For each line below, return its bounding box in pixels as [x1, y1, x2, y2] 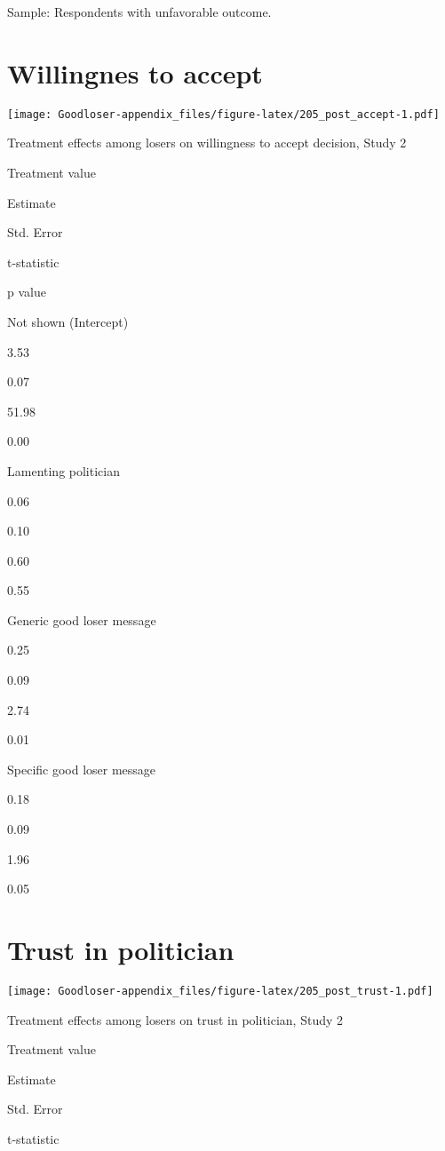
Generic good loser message [7, 610, 156, 629]
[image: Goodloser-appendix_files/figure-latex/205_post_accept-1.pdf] [7, 107, 440, 121]
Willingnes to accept [7, 54, 263, 91]
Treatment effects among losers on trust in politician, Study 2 [7, 1010, 344, 1028]
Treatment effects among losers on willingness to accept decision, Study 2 [7, 133, 407, 152]
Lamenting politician [7, 461, 120, 480]
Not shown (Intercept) [7, 312, 129, 330]
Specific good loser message [7, 759, 156, 778]
